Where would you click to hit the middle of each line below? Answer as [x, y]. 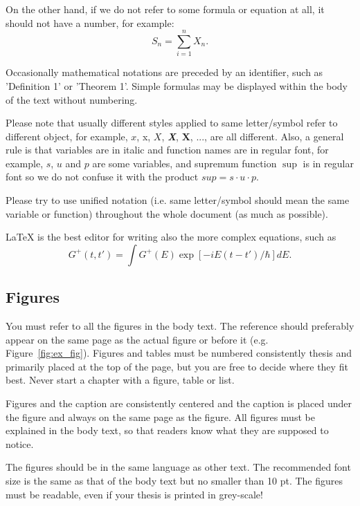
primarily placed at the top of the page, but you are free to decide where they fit [177, 366]
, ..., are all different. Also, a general [267, 136]
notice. [20, 443]
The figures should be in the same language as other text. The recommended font [178, 467]
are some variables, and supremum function [184, 163]
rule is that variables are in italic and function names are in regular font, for [167, 150]
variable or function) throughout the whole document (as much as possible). [167, 213]
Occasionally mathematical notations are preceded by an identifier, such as [164, 72]
